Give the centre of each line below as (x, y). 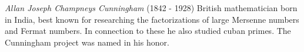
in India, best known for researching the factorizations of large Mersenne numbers (152, 19)
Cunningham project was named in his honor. (87, 42)
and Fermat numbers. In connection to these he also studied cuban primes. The (148, 31)
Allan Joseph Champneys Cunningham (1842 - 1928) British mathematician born (151, 8)
